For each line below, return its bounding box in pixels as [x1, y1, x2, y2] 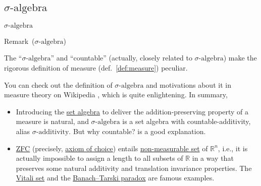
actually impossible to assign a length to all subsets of [16, 153, 183, 163]
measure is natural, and [16, 116, 89, 127]
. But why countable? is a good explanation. [69, 126, 206, 136]
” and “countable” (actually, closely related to [50, 52, 192, 63]
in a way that [192, 153, 234, 163]
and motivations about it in [146, 79, 231, 90]
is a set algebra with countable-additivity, [122, 116, 251, 127]
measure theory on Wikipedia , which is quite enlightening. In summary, [4, 89, 228, 100]
